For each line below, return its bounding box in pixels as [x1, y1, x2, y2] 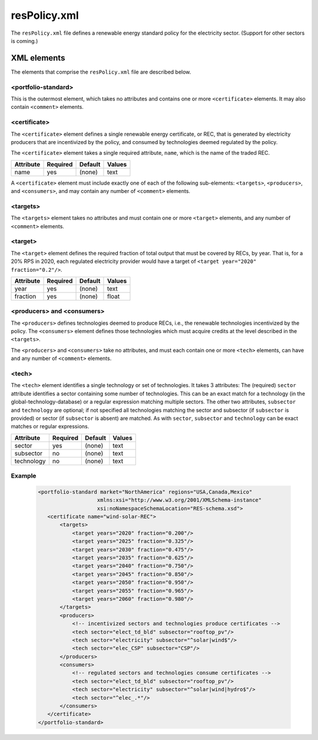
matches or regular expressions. [11, 423, 90, 430]
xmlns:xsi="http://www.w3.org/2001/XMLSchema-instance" [97, 497, 262, 504]
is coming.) [11, 37, 38, 44]
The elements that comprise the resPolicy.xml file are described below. [11, 68, 191, 75]
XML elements [11, 53, 65, 63]
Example [11, 472, 37, 480]
